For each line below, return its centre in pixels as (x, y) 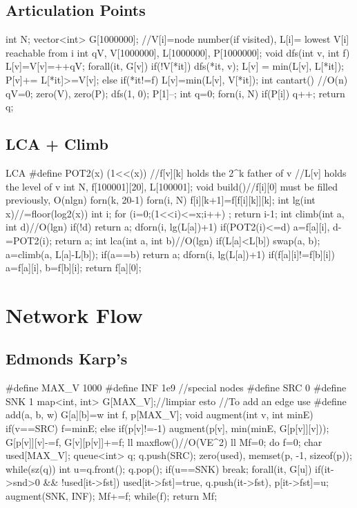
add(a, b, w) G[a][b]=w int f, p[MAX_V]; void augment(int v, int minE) (160, 414)
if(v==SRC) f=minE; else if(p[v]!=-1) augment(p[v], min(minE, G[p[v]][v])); (167, 428)
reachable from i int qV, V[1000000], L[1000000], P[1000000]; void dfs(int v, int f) (178, 52)
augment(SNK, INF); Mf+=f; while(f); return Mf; (112, 496)
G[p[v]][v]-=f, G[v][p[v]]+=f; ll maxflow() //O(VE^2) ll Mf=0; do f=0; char (164, 441)
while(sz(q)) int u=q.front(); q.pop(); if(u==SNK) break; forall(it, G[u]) (159, 468)
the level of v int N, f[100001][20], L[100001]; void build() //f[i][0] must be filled (172, 186)
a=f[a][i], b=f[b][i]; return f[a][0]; (74, 267)
